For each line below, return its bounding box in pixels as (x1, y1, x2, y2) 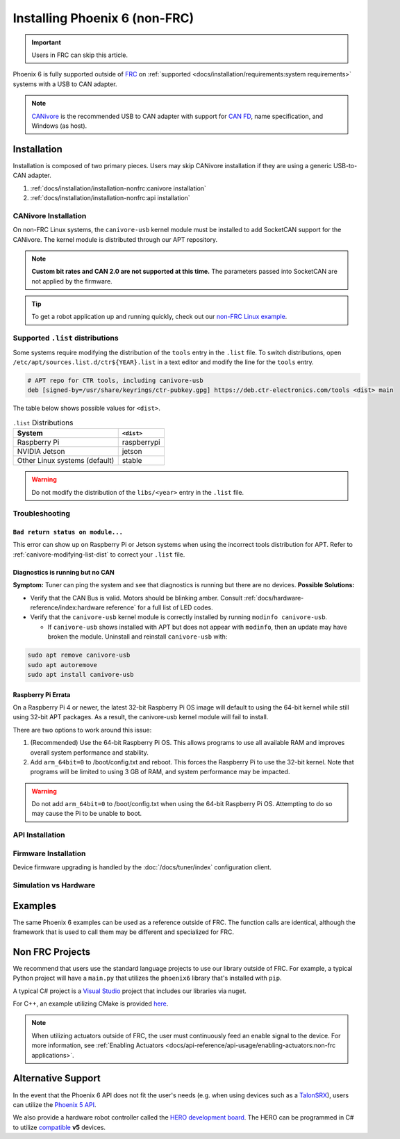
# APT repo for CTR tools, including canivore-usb (27, 376, 204, 384)
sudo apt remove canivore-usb (27, 651, 131, 659)
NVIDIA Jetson (17, 447, 65, 457)
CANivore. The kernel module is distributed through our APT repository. (12, 235, 218, 243)
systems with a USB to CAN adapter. (12, 80, 117, 88)
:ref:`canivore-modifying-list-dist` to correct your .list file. (12, 550, 185, 559)
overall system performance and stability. (30, 748, 149, 757)
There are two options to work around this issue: (12, 726, 152, 734)
